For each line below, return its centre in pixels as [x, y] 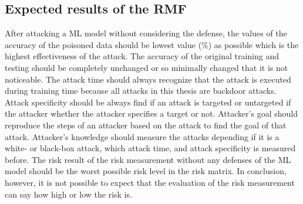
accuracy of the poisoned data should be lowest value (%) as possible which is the [152, 44]
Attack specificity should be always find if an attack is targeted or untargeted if [148, 102]
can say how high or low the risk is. [68, 194]
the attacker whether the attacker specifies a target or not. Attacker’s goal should [151, 113]
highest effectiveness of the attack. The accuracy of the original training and [142, 56]
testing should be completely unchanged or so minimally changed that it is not [147, 67]
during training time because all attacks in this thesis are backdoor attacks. [141, 91]
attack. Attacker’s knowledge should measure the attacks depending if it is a [142, 136]
